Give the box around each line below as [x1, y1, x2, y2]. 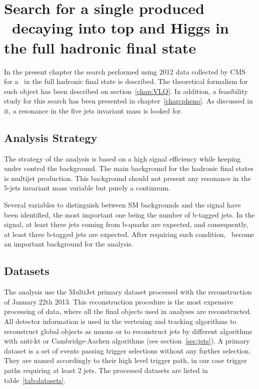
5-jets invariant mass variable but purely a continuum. [4, 182, 170, 193]
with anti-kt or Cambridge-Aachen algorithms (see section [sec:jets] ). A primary [4, 335, 250, 346]
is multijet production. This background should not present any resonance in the [4, 172, 251, 183]
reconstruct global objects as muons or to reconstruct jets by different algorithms [4, 325, 252, 336]
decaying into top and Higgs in [12, 17, 229, 38]
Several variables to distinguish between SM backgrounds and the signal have [4, 199, 241, 210]
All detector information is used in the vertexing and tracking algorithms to [4, 316, 236, 326]
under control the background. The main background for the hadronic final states [4, 163, 253, 173]
